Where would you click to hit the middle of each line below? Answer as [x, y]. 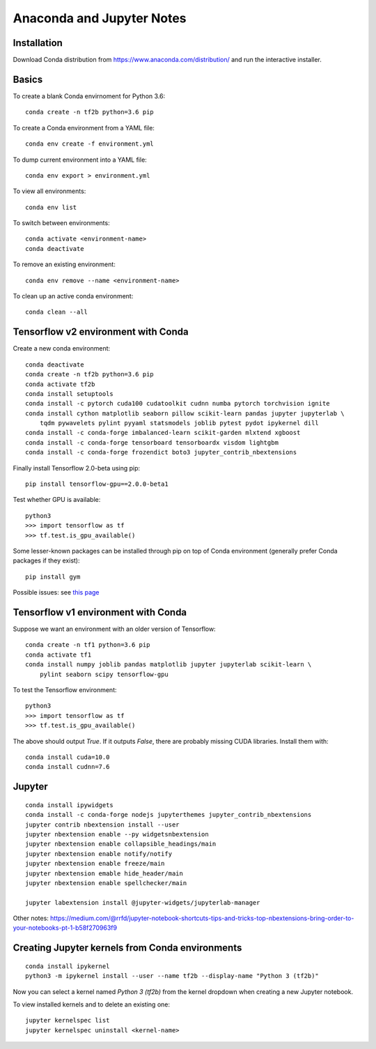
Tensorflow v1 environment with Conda [100, 612]
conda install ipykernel [68, 966]
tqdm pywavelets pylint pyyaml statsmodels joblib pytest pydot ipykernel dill [179, 423]
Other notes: [31, 918]
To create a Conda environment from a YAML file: [84, 128]
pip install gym [53, 576]
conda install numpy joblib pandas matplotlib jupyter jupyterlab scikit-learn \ [169, 665]
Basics [28, 79]
